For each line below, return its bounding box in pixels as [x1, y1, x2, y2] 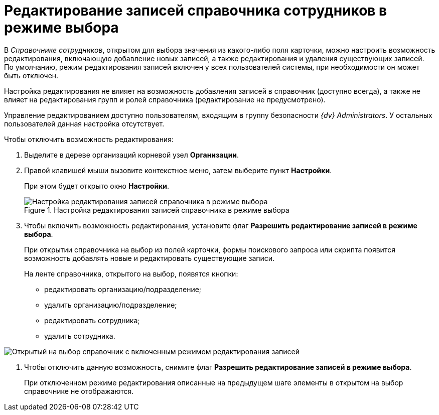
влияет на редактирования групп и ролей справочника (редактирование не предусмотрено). [4, 95, 326, 104]
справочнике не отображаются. [24, 386, 134, 395]
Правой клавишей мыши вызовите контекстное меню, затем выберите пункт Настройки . [24, 166, 332, 175]
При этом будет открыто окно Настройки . [24, 181, 170, 190]
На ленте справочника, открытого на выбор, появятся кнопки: [24, 269, 238, 278]
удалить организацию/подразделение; [44, 300, 177, 309]
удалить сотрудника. [44, 331, 115, 340]
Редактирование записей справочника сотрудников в [4, 2, 387, 19]
